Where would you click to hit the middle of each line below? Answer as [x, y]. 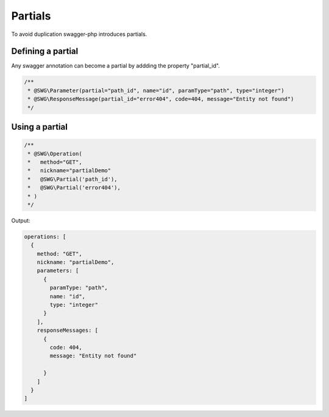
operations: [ [45, 237]
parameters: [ [58, 271]
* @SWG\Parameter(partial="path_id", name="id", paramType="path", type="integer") [156, 90]
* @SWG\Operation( [55, 153]
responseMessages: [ [68, 331]
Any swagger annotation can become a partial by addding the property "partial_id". [116, 66]
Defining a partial [45, 51]
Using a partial [40, 127]
